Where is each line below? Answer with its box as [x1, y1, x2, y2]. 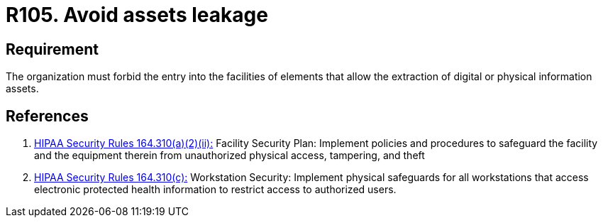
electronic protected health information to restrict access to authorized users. [34, 183, 397, 196]
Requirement [6, 40, 99, 58]
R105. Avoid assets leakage [6, 3, 268, 27]
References [6, 107, 89, 125]
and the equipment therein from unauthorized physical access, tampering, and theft [34, 149, 425, 162]
